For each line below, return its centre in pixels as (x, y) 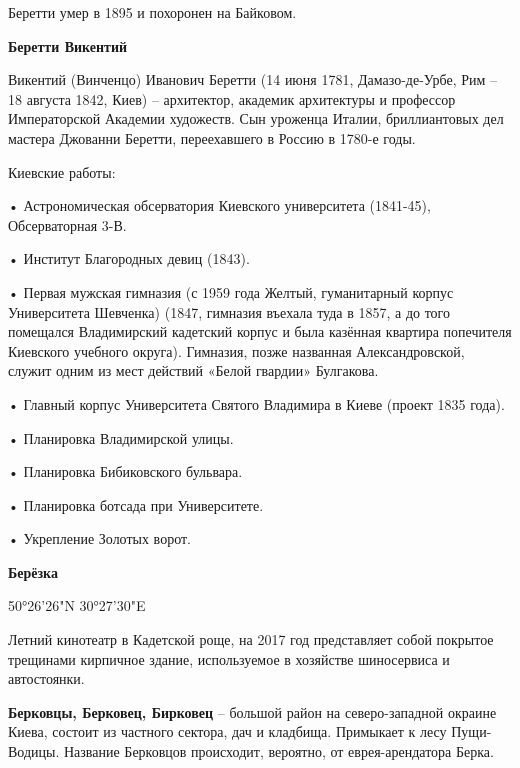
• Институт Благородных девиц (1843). (129, 258)
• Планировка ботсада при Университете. (136, 504)
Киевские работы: (62, 171)
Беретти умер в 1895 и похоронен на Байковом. (152, 12)
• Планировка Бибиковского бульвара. (125, 471)
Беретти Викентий (68, 45)
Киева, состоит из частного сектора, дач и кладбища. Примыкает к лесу (227, 731)
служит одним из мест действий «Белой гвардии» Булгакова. (193, 370)
